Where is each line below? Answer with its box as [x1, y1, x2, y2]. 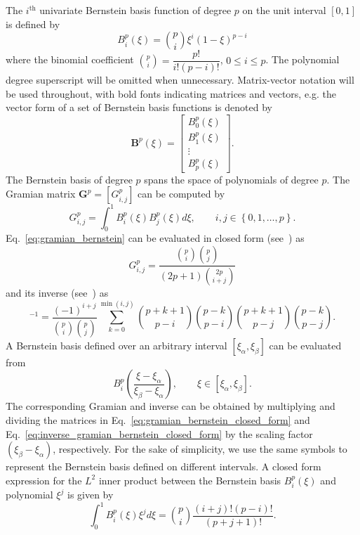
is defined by [6, 16, 60, 31]
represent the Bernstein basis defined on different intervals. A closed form [6, 459, 321, 474]
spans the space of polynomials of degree [144, 172, 319, 186]
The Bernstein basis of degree [6, 172, 133, 186]
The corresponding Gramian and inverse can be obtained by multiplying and [6, 399, 335, 413]
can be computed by [138, 186, 225, 201]
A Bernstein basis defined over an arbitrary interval [6, 337, 227, 352]
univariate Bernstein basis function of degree [39, 3, 232, 17]
